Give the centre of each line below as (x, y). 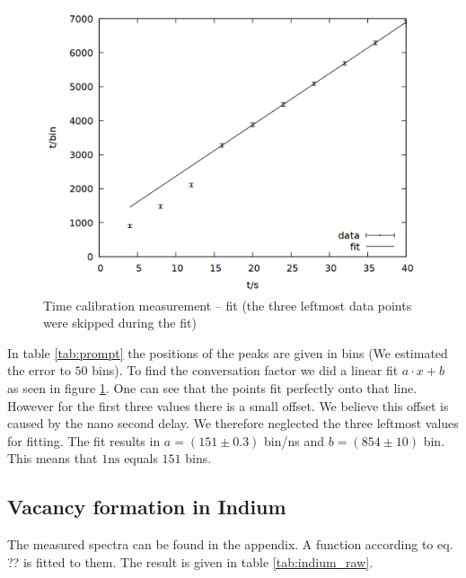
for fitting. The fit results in (84, 440)
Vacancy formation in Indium (147, 507)
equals (141, 458)
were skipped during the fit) (120, 323)
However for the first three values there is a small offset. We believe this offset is (228, 405)
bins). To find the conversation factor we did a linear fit (245, 370)
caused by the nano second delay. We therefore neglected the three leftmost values (233, 423)
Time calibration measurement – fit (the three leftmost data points (228, 305)
